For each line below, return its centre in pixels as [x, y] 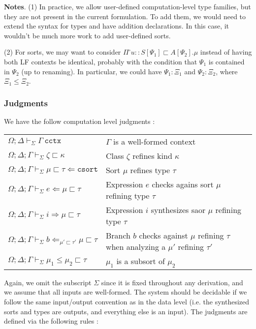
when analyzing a [136, 246]
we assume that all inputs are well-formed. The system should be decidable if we [126, 292]
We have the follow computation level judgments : [80, 121]
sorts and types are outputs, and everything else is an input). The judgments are [126, 311]
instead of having [226, 52]
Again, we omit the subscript [48, 282]
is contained [226, 61]
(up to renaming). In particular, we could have [92, 71]
